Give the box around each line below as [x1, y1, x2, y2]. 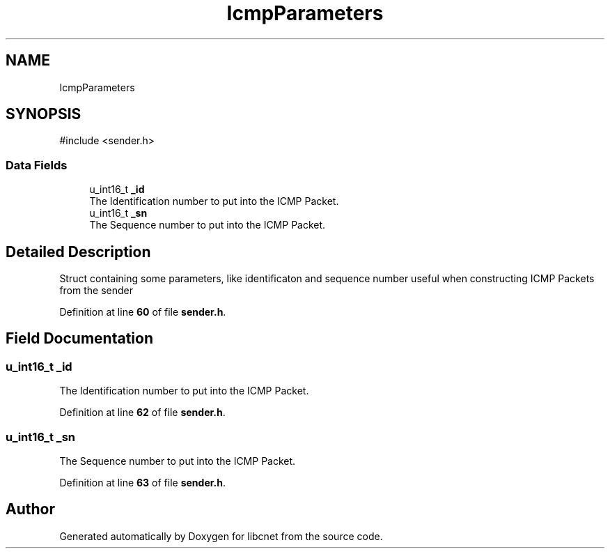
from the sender [59, 284, 133, 297]
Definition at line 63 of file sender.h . [59, 477, 226, 488]
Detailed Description [6, 243, 151, 261]
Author [6, 500, 55, 518]
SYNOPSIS [6, 105, 81, 123]
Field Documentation [6, 330, 153, 348]
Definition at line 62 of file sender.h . [59, 406, 226, 419]
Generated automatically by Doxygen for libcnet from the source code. [59, 530, 383, 542]
